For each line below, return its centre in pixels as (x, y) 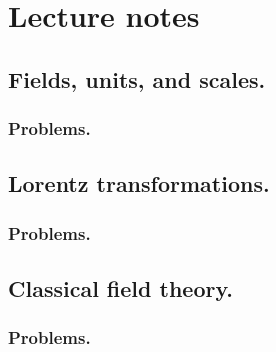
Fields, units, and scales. (137, 78)
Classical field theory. (120, 288)
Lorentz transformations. (139, 183)
